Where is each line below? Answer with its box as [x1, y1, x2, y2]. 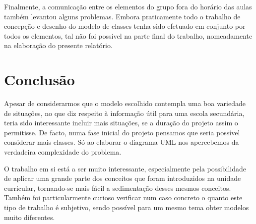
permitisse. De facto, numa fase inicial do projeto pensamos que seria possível [4, 127, 240, 137]
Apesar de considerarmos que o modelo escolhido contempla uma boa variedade [4, 98, 246, 109]
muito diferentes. [4, 212, 55, 222]
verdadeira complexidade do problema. [4, 147, 122, 157]
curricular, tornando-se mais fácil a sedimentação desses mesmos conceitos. [4, 182, 231, 193]
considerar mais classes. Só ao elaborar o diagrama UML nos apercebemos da [4, 137, 239, 147]
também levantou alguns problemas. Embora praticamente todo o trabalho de [4, 11, 241, 21]
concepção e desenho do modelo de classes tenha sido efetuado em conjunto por [4, 21, 246, 31]
